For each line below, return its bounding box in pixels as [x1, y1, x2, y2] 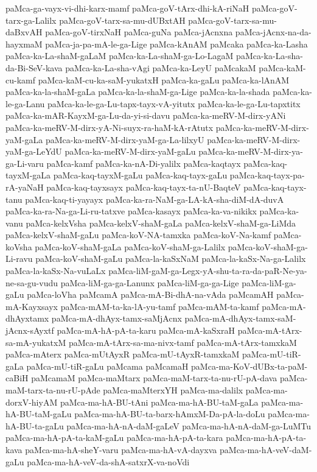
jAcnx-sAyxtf [5, 324, 54, 337]
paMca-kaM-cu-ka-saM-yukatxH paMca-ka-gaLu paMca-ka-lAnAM [38, 73, 290, 86]
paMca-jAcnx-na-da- [235, 26, 312, 38]
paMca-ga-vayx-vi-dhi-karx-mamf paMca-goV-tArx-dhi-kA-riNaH [5, 2, 249, 14]
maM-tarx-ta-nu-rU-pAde [5, 384, 100, 396]
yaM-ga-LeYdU [5, 145, 62, 158]
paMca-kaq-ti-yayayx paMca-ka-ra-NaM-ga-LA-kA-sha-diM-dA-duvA [25, 192, 284, 205]
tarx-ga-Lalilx [5, 13, 57, 26]
